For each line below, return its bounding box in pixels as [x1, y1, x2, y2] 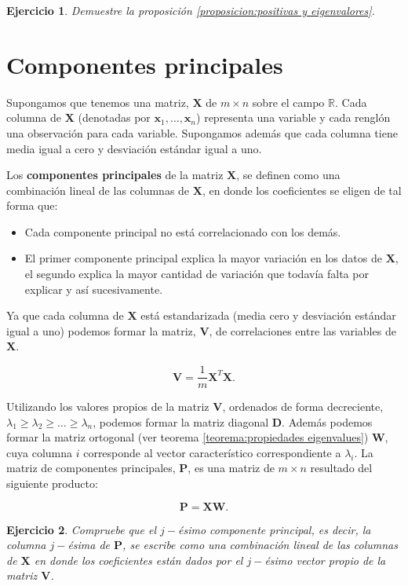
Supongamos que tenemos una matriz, [6, 93, 189, 110]
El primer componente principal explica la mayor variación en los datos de [24, 250, 382, 266]
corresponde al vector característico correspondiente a [83, 444, 341, 460]
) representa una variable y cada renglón [196, 109, 391, 126]
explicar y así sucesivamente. [24, 280, 163, 297]
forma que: [6, 197, 58, 214]
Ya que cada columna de [6, 307, 124, 324]
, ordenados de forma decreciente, [222, 398, 384, 415]
